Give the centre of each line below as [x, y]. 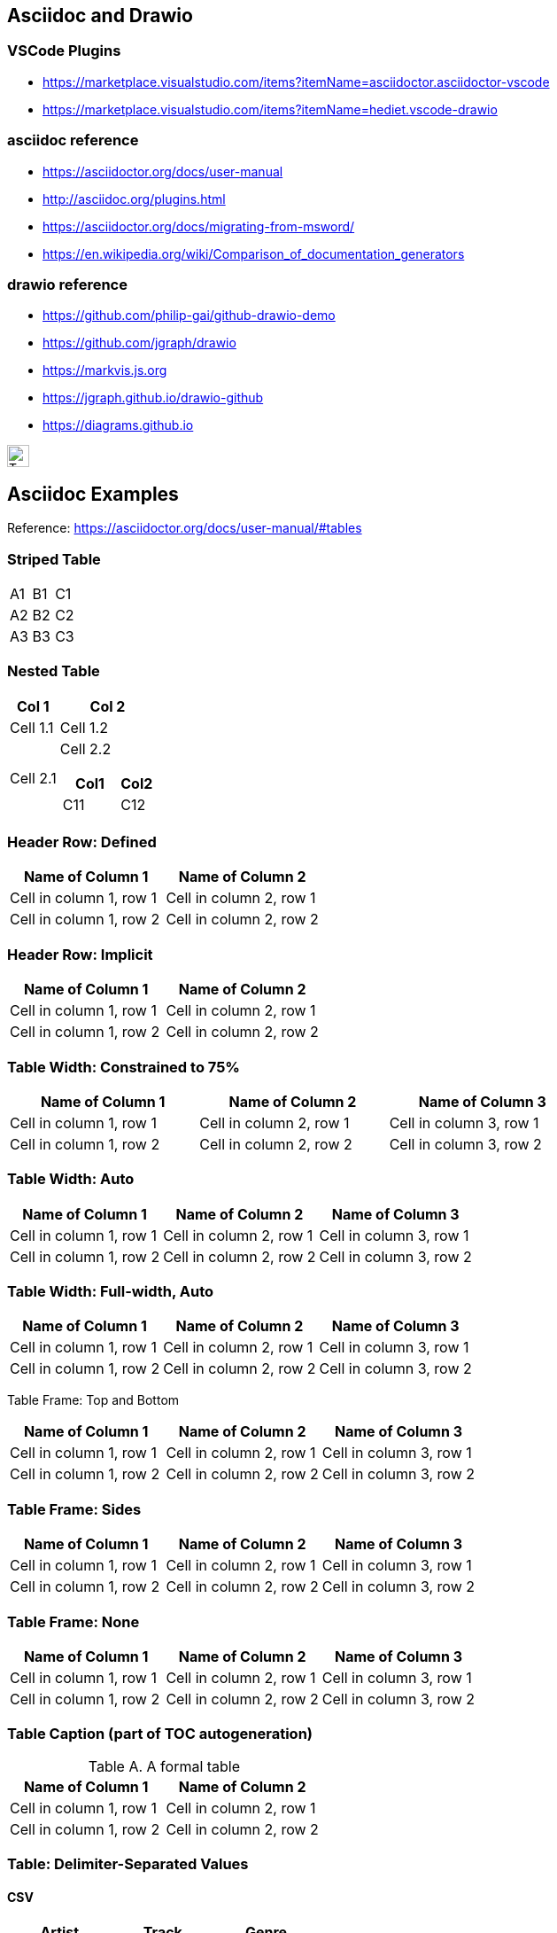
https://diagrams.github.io [118, 425]
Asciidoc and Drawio [100, 16]
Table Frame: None [73, 1621]
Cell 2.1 [33, 778]
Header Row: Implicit [80, 954]
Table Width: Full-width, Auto [111, 1292]
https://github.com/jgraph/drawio [139, 343]
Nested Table [54, 671]
